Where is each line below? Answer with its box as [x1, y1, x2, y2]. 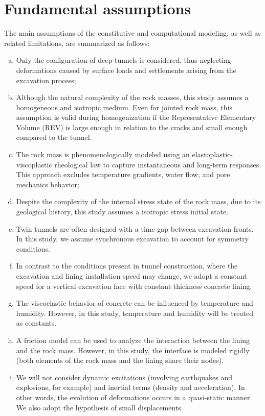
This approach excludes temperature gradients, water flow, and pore [16, 169, 230, 180]
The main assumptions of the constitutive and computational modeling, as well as [4, 28, 261, 38]
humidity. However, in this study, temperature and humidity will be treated [16, 307, 253, 318]
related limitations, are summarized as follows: [4, 37, 150, 48]
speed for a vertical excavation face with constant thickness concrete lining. [16, 280, 252, 291]
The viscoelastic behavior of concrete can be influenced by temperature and [16, 298, 253, 308]
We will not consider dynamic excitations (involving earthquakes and [16, 372, 233, 382]
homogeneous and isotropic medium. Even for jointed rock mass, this [16, 102, 233, 112]
